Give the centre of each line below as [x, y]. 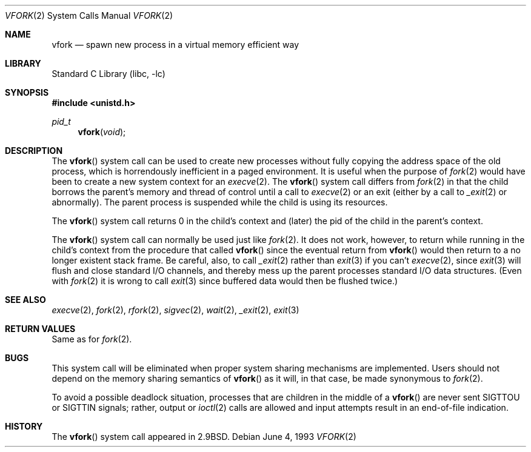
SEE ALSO [25, 300]
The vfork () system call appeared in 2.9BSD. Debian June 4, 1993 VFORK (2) [204, 437]
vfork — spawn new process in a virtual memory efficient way [175, 45]
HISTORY [24, 426]
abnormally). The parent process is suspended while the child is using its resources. [220, 202]
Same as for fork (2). [92, 339]
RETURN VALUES [40, 329]
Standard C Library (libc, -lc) [109, 74]
